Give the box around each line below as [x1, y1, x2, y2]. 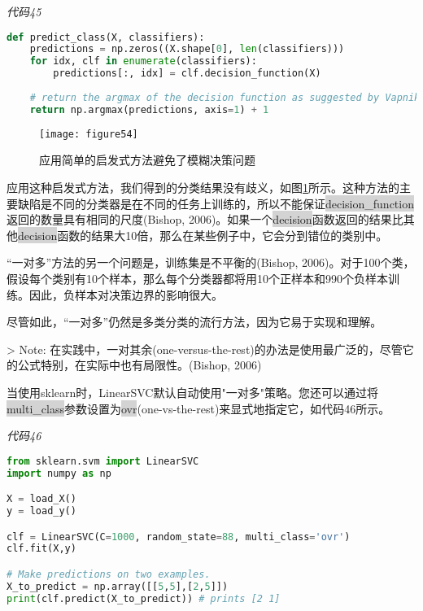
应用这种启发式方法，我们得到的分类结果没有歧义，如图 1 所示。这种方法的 [7, 178, 399, 195]
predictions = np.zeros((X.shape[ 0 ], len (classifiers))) [29, 43, 345, 55]
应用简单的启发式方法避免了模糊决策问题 [39, 151, 255, 168]
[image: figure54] [39, 128, 138, 140]
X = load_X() [7, 493, 76, 505]
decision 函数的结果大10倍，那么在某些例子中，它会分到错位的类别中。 [18, 226, 388, 243]
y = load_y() [7, 504, 76, 517]
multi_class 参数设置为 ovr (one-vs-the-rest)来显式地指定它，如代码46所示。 [7, 399, 390, 417]
